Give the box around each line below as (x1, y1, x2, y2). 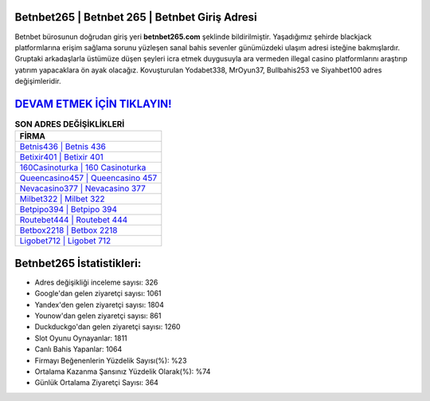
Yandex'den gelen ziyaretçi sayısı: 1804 (34, 300, 165, 309)
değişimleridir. (14, 77, 61, 86)
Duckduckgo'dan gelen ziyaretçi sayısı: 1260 (34, 322, 181, 332)
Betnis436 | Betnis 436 (19, 141, 107, 152)
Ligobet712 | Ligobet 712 (19, 235, 111, 246)
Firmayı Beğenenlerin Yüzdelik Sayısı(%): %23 (34, 356, 187, 365)
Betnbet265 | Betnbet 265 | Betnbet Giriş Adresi (14, 10, 258, 24)
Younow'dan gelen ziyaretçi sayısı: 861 (34, 311, 162, 320)
